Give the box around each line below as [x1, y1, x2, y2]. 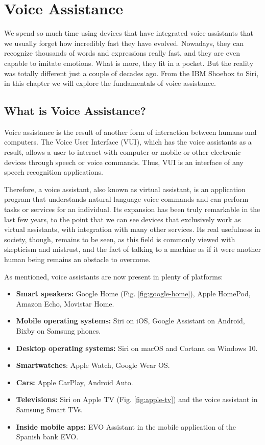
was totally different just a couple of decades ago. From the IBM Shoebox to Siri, [4, 67, 259, 78]
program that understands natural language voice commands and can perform [4, 194, 249, 204]
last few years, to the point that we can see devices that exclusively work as [4, 214, 241, 224]
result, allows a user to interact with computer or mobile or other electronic [4, 147, 241, 157]
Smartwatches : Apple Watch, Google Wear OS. [16, 360, 170, 370]
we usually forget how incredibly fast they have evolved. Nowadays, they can [4, 37, 244, 48]
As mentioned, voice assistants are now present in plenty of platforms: [4, 271, 223, 282]
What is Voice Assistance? [4, 103, 146, 119]
